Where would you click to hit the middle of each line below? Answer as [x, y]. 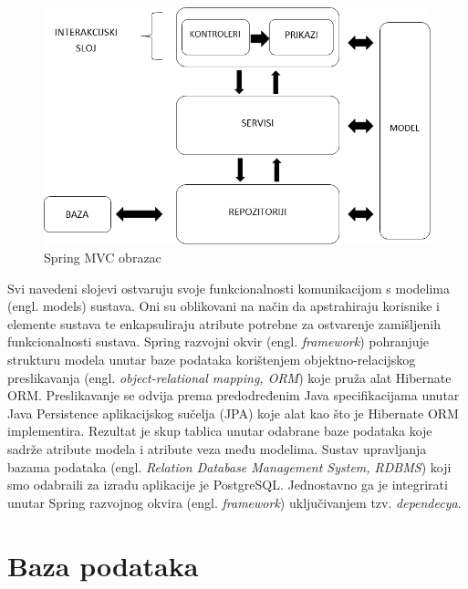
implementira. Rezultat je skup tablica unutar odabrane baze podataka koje [220, 431]
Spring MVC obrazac [103, 258]
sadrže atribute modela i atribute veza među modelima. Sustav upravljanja [217, 449]
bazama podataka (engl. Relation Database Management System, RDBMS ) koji [229, 466]
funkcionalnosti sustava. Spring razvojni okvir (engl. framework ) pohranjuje [218, 341]
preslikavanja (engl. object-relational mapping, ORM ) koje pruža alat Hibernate [229, 377]
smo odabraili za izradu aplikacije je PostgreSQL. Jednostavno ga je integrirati [228, 485]
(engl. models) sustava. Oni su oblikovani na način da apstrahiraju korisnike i [224, 306]
